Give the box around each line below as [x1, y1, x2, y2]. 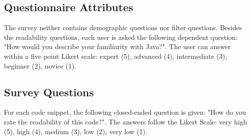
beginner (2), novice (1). [4, 60, 77, 70]
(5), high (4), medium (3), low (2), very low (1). [4, 126, 147, 136]
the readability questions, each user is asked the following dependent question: [4, 32, 238, 42]
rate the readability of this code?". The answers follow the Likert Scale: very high [4, 116, 247, 126]
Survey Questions [4, 84, 94, 99]
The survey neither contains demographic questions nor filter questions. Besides [4, 22, 242, 33]
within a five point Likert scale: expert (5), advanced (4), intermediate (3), [4, 51, 227, 61]
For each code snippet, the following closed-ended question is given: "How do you [4, 107, 246, 117]
